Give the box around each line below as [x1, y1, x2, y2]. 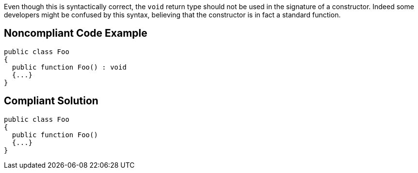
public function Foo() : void [12, 63, 127, 71]
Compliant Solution [4, 95, 98, 107]
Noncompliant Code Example [4, 27, 147, 40]
